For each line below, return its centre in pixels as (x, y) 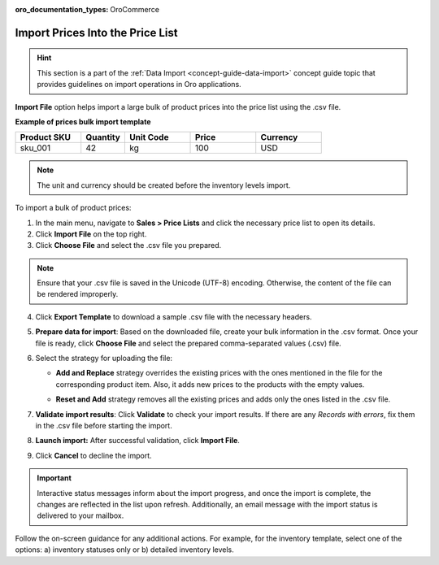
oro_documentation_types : (62, 9)
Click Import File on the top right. (91, 234)
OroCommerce (135, 9)
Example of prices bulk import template (83, 121)
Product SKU (45, 137)
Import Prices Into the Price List (96, 33)
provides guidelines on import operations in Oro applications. (139, 85)
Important (54, 478)
